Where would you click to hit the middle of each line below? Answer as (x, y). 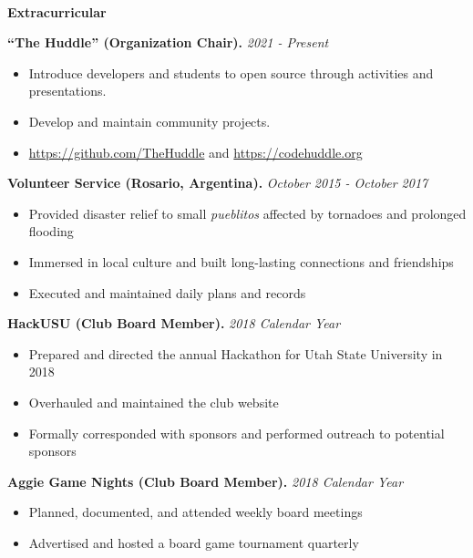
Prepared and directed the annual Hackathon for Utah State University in (236, 353)
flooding (51, 231)
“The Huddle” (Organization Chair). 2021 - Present (168, 42)
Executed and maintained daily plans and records (167, 292)
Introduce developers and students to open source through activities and (231, 72)
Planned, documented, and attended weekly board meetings (195, 512)
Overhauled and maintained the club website (154, 402)
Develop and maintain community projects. (149, 121)
